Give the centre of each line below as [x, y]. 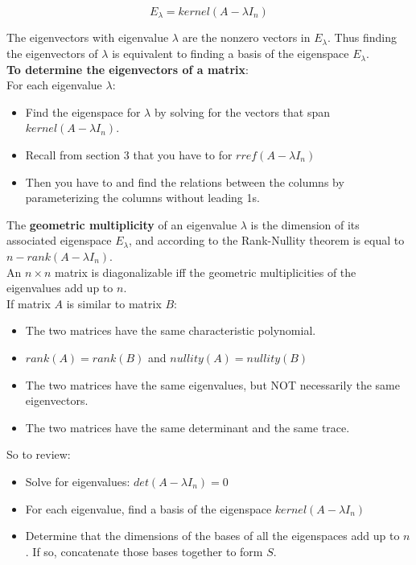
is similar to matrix [114, 303]
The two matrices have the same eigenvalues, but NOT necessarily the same [212, 384]
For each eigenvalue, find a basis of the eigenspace [148, 508]
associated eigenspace [59, 240]
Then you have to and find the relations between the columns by [185, 181]
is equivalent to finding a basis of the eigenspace [231, 54]
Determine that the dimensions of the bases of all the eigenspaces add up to [212, 536]
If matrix [29, 303]
